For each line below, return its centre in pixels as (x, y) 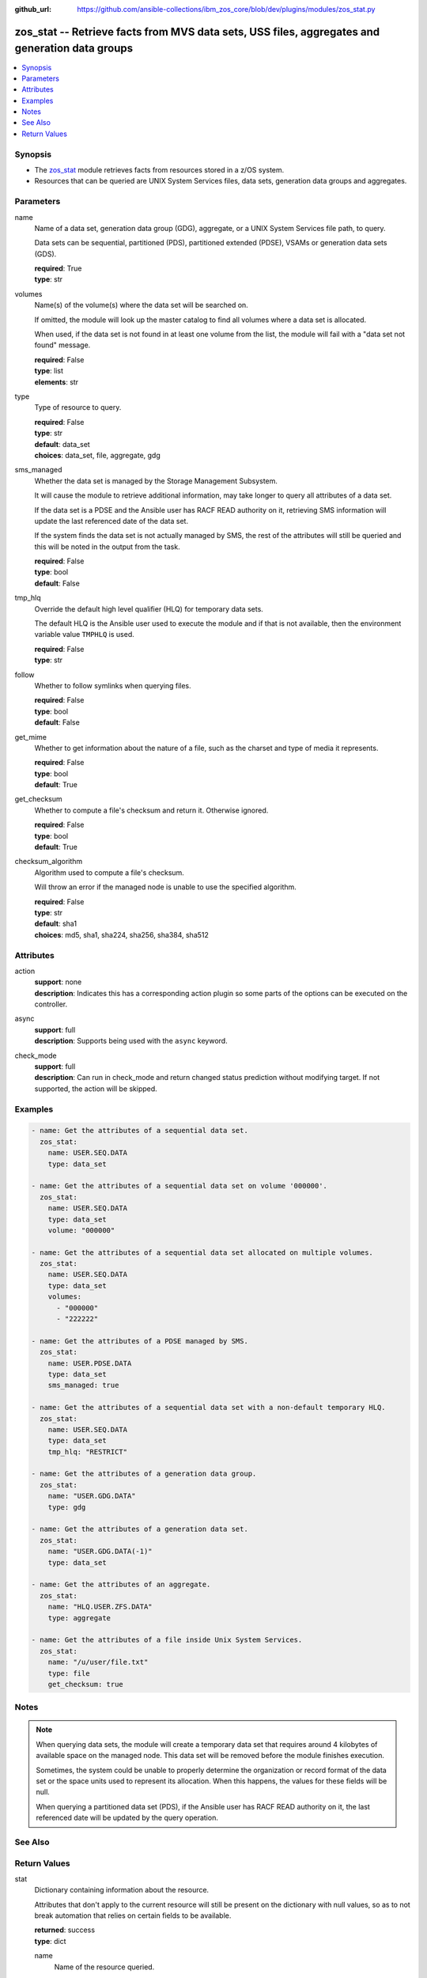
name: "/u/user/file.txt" (98, 1662)
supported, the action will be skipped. (96, 1089)
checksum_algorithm (49, 862)
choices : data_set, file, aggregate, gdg (98, 455)
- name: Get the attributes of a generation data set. (140, 1529)
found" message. (62, 345)
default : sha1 (56, 924)
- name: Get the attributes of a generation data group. (144, 1474)
